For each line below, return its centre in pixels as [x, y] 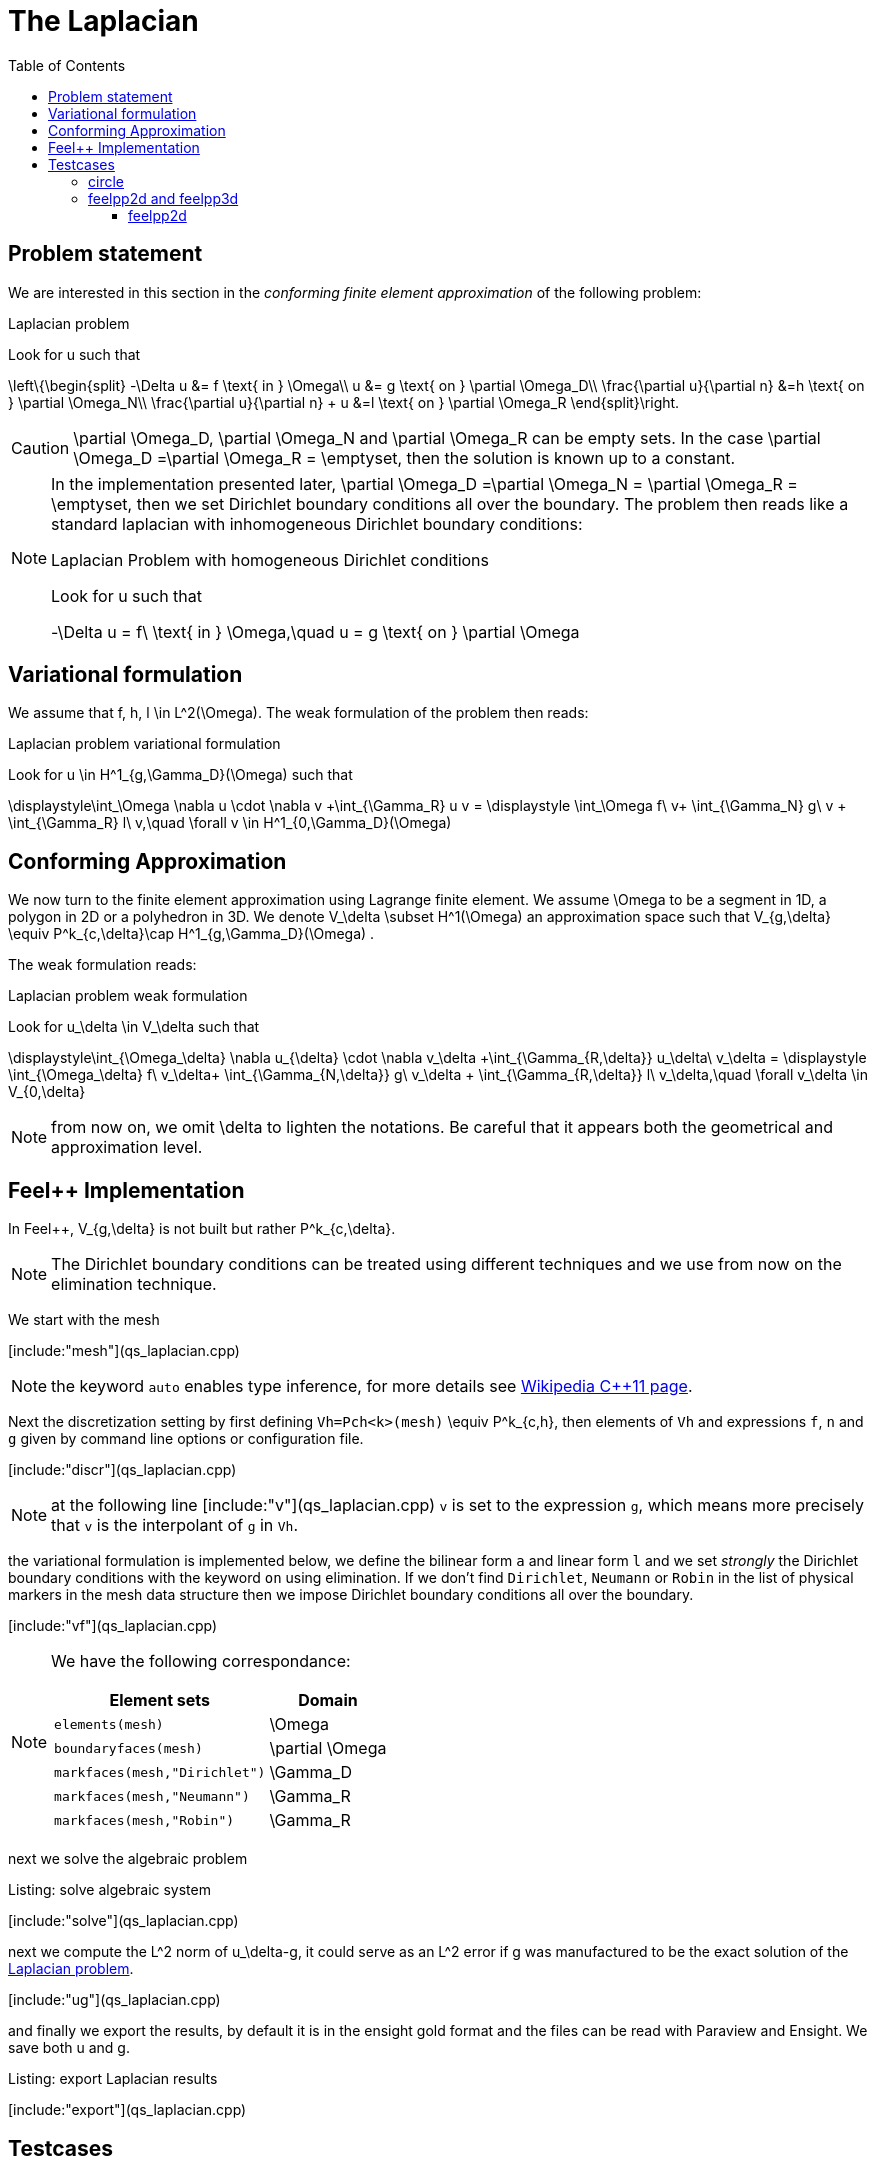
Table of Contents [67, 65]
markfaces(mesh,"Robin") [144, 1820]
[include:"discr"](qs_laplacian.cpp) [122, 1470]
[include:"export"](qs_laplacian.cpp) [127, 2110]
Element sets [159, 1700]
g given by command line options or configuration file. [186, 1439]
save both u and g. [69, 2048]
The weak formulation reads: [102, 965]
